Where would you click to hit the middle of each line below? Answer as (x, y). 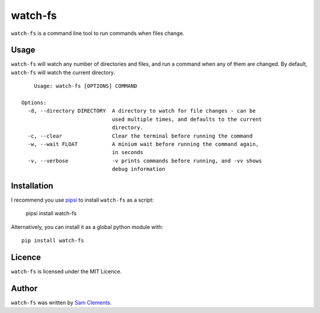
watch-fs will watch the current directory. (63, 72)
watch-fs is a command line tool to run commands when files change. (98, 33)
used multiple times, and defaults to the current (187, 119)
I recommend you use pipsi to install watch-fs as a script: (82, 200)
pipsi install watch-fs (51, 213)
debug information (138, 169)
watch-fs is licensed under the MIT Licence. (66, 272)
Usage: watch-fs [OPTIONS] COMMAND (85, 86)
